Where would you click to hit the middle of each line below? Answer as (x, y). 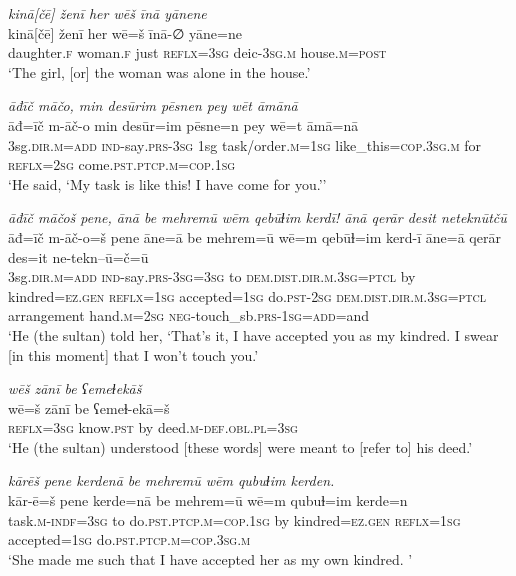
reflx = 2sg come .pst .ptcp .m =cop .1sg (122, 164)
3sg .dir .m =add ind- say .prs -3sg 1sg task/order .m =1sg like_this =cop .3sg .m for (244, 144)
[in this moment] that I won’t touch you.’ (133, 354)
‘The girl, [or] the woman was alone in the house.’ (159, 71)
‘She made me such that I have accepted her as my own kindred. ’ (210, 558)
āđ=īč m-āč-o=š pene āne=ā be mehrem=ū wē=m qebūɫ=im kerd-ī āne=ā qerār (254, 236)
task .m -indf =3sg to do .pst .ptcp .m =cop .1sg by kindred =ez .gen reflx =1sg (234, 519)
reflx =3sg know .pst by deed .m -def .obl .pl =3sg (153, 427)
